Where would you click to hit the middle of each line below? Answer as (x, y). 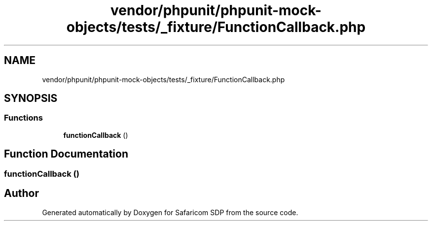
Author (21, 193)
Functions (23, 118)
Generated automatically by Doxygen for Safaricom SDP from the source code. (170, 212)
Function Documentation (66, 154)
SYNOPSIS (31, 98)
